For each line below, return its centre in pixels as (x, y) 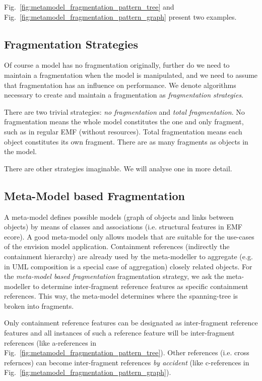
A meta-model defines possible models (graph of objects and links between (119, 217)
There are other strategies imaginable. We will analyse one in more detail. (118, 168)
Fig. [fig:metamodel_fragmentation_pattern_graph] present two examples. (120, 16)
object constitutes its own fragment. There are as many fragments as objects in (126, 141)
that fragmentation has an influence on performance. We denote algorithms (120, 85)
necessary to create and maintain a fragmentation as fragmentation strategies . (124, 95)
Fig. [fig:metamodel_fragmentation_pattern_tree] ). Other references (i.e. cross (127, 352)
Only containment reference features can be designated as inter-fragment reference (131, 323)
